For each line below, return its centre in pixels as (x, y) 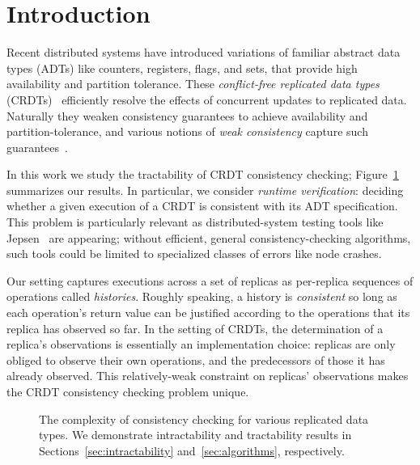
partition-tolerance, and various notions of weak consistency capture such (187, 131)
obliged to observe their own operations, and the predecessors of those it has (196, 359)
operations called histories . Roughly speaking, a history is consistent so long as (202, 296)
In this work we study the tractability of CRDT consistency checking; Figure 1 (203, 174)
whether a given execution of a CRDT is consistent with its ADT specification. (202, 206)
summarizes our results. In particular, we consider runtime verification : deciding (205, 190)
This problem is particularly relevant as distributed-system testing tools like (195, 222)
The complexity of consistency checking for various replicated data (204, 418)
